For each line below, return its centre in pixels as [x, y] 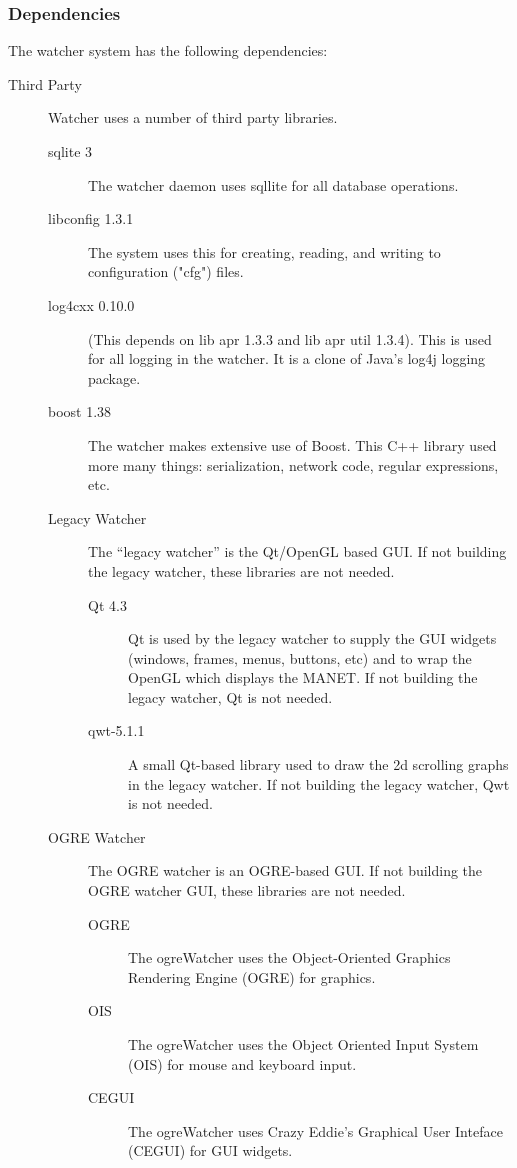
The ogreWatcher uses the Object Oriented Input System [303, 1044]
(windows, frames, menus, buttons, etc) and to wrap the [300, 657]
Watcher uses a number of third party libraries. [193, 117]
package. [114, 377]
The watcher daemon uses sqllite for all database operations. [273, 184]
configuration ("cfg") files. [166, 271]
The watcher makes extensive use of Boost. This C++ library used [292, 444]
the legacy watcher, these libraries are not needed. [241, 570]
